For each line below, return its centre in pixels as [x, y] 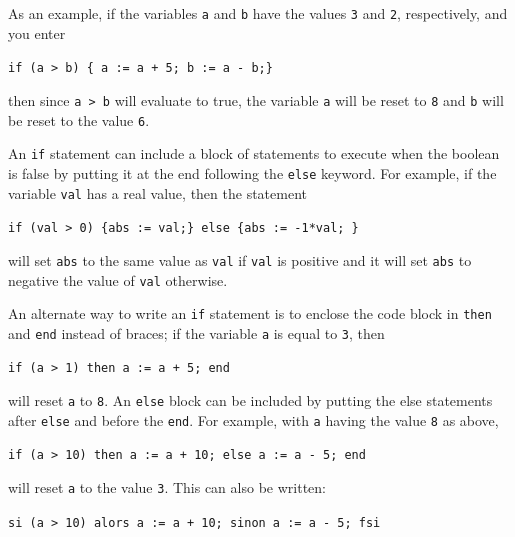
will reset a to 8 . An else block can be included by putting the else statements [250, 400]
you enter [37, 32]
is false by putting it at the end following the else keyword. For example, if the [252, 172]
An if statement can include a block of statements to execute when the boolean [254, 153]
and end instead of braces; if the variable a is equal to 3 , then [196, 332]
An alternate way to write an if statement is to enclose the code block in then [250, 313]
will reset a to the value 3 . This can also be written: [167, 487]
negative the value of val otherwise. [118, 279]
